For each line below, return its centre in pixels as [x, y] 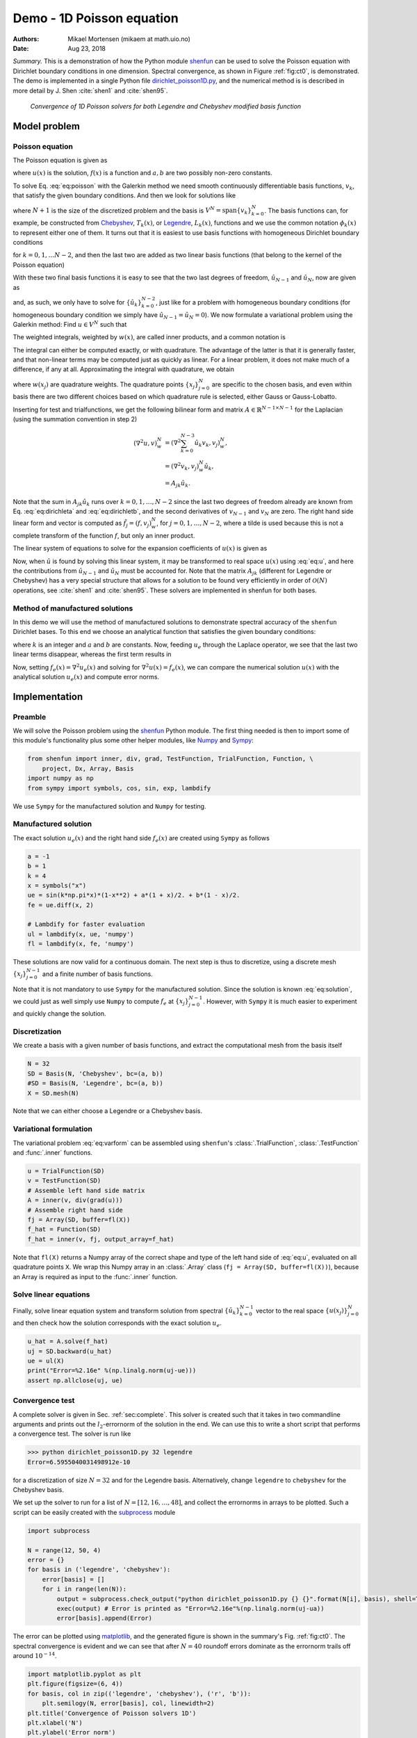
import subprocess [59, 1530]
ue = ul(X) [46, 1361]
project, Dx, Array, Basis [88, 769]
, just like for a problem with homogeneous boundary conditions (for [253, 302]
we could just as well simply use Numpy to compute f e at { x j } [101, 1002]
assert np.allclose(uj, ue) [75, 1380]
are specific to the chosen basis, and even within [282, 384]
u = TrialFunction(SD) [66, 1171]
